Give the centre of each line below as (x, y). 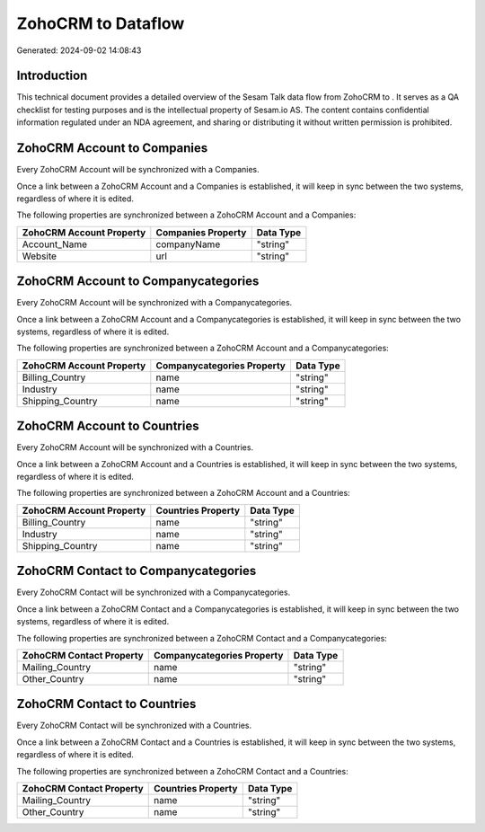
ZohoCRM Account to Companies (112, 148)
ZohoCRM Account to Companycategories (138, 282)
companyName (188, 244)
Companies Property (201, 232)
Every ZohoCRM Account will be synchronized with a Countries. (135, 447)
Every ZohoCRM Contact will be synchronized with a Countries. (134, 726)
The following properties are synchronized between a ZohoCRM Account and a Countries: (183, 493)
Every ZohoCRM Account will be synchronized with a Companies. (138, 170)
